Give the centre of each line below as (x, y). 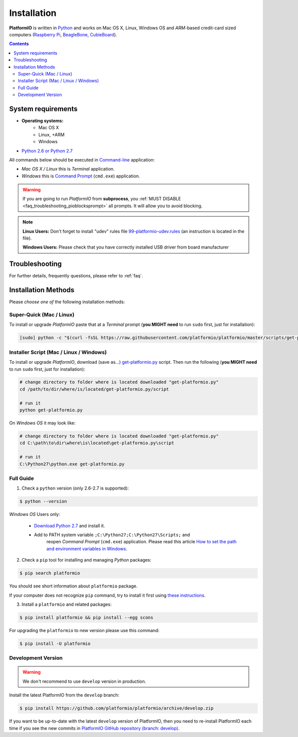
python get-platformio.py (51, 410)
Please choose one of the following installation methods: (67, 302)
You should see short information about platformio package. (73, 586)
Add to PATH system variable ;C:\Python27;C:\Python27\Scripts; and (112, 535)
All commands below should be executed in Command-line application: (82, 160)
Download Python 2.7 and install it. (70, 526)
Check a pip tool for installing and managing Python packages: (86, 560)
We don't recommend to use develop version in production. (84, 681)
